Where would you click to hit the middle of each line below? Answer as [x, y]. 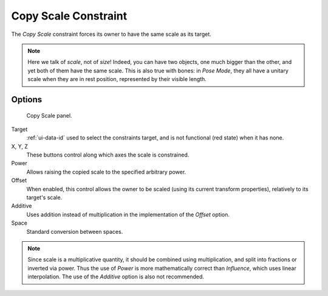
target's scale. [44, 197]
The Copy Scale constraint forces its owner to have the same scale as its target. [111, 34]
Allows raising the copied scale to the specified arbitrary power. [106, 172]
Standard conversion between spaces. [75, 231]
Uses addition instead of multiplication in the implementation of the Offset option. [128, 214]
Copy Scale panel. [49, 115]
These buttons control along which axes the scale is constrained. [108, 155]
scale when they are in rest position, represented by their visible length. [117, 79]
